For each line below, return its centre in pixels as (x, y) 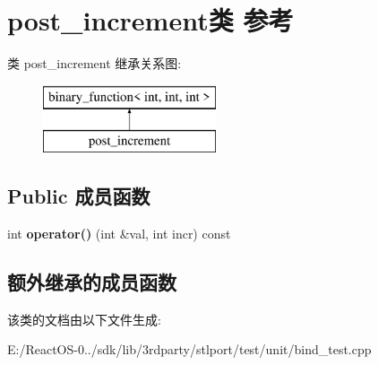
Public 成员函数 (79, 196)
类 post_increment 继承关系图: (94, 63)
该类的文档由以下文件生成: (84, 319)
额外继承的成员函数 (92, 282)
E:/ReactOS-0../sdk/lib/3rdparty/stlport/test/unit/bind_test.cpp (189, 349)
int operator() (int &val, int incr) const (119, 234)
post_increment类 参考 (150, 20)
